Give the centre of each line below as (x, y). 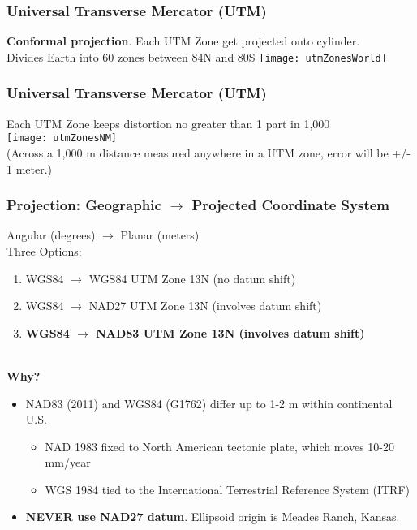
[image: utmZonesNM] (62, 138)
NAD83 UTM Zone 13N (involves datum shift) (230, 332)
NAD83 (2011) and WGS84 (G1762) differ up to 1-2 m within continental (209, 403)
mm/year (68, 462)
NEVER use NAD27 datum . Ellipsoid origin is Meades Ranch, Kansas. (213, 517)
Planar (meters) (160, 235)
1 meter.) (30, 168)
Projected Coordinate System (291, 205)
